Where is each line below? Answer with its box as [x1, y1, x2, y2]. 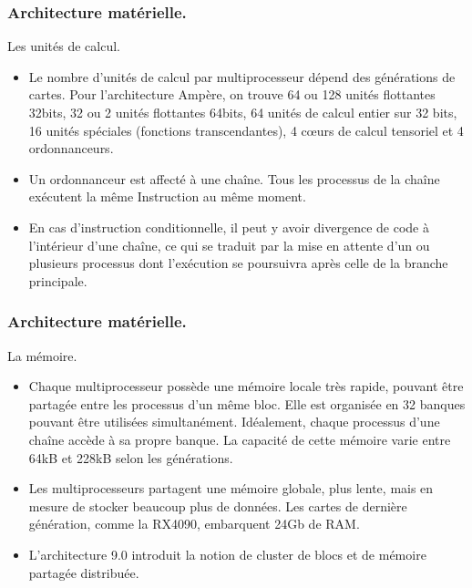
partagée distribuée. [28, 562, 139, 582]
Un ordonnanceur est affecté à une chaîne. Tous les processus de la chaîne [28, 169, 440, 188]
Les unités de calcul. [7, 36, 120, 56]
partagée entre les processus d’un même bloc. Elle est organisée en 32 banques [28, 394, 466, 413]
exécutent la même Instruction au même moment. [28, 187, 306, 206]
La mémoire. [7, 346, 77, 365]
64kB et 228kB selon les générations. [28, 448, 233, 467]
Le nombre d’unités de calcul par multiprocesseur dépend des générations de [28, 67, 456, 86]
